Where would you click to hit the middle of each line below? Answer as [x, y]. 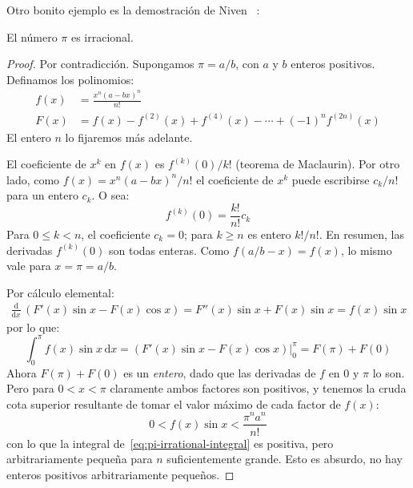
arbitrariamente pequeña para [80, 459]
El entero [29, 137]
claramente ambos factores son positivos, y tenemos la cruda [258, 388]
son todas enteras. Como [169, 250]
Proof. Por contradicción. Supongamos [100, 64]
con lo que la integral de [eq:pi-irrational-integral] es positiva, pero [170, 443]
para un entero [42, 195]
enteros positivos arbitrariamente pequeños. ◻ [120, 474]
